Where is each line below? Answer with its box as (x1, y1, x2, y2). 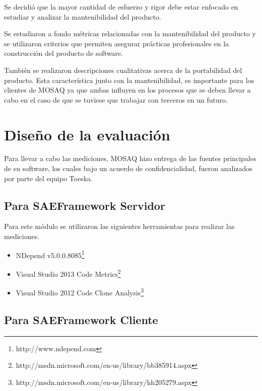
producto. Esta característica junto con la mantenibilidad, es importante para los (4, 74, 254, 85)
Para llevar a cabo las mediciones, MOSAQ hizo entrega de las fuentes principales (4, 153, 256, 164)
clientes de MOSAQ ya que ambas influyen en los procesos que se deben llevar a (4, 85, 251, 95)
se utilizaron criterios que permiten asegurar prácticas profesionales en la (4, 38, 229, 48)
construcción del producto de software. (4, 48, 123, 58)
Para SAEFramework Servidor (4, 197, 165, 213)
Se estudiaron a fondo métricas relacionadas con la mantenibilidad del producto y (4, 28, 256, 39)
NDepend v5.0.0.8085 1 (16, 248, 85, 260)
